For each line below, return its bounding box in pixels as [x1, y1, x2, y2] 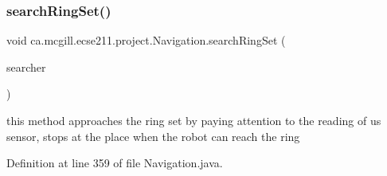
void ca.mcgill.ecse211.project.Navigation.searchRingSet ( [6, 32, 286, 49]
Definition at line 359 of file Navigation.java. [6, 154, 223, 171]
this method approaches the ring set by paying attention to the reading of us [6, 112, 381, 128]
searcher [6, 58, 46, 75]
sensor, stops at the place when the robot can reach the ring [6, 127, 300, 144]
